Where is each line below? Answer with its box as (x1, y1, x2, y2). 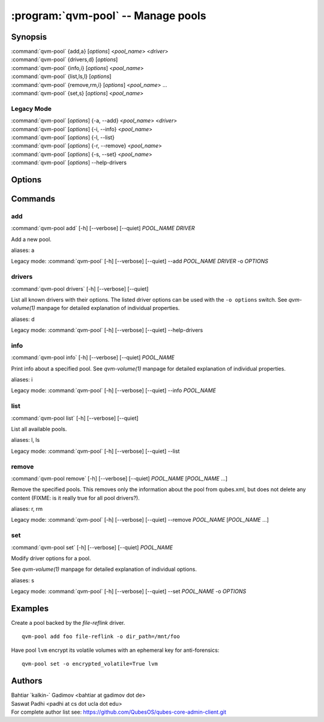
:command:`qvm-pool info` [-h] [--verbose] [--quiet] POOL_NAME (11, 354, 175, 361)
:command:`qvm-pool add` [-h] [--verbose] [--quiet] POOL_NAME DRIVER (11, 225, 195, 232)
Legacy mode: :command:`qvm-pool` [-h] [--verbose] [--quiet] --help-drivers (11, 327, 203, 334)
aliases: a (11, 246, 35, 254)
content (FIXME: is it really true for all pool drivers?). (11, 494, 140, 501)
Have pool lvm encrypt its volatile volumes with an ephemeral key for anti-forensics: (11, 646, 220, 654)
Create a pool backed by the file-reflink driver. (11, 619, 125, 627)
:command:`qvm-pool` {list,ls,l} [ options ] (11, 73, 112, 80)
